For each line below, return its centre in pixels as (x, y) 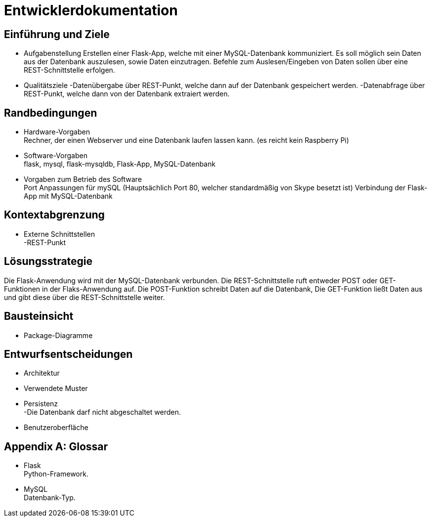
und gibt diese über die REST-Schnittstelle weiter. (85, 297)
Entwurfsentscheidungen (68, 354)
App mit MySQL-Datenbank (68, 196)
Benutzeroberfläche (56, 428)
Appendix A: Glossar (56, 446)
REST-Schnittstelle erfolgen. (69, 70)
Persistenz (41, 404)
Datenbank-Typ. (50, 498)
